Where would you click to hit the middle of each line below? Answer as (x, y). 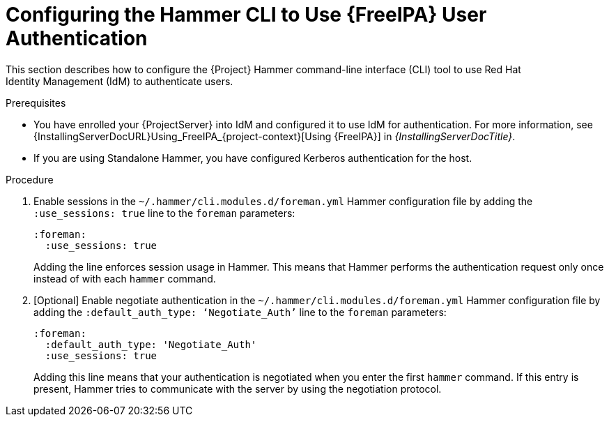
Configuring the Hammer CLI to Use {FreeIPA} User (246, 15)
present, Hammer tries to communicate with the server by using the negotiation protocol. (238, 389)
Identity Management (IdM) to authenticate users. (120, 81)
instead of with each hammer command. (125, 278)
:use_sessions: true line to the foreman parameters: (164, 213)
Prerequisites (36, 103)
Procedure (30, 179)
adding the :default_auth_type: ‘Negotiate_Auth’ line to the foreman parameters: (240, 312)
